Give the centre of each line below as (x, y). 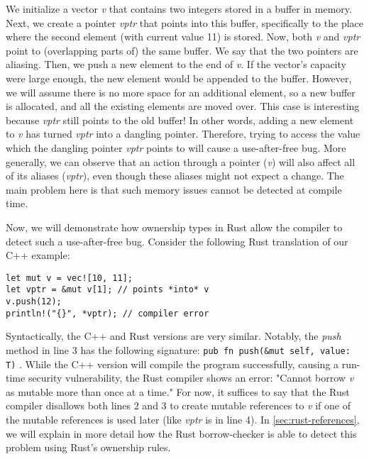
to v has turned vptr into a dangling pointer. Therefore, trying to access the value (183, 134)
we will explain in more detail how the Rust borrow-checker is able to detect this (181, 433)
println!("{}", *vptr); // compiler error (108, 313)
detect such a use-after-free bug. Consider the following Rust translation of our (177, 241)
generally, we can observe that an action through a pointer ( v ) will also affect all (181, 161)
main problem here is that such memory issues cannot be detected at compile (174, 189)
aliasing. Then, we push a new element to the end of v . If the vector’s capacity (176, 64)
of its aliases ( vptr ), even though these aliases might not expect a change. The (175, 176)
